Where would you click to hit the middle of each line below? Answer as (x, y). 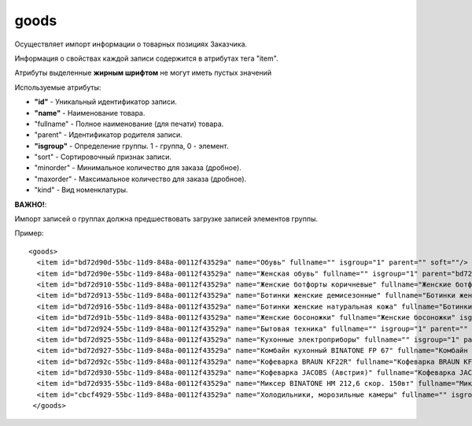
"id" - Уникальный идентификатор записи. (105, 102)
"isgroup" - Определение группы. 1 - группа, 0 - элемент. (131, 146)
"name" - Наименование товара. (90, 113)
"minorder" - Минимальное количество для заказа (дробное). (138, 168)
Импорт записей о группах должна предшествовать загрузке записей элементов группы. (166, 219)
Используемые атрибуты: (58, 87)
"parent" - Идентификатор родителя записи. (108, 135)
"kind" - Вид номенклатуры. (81, 190)
